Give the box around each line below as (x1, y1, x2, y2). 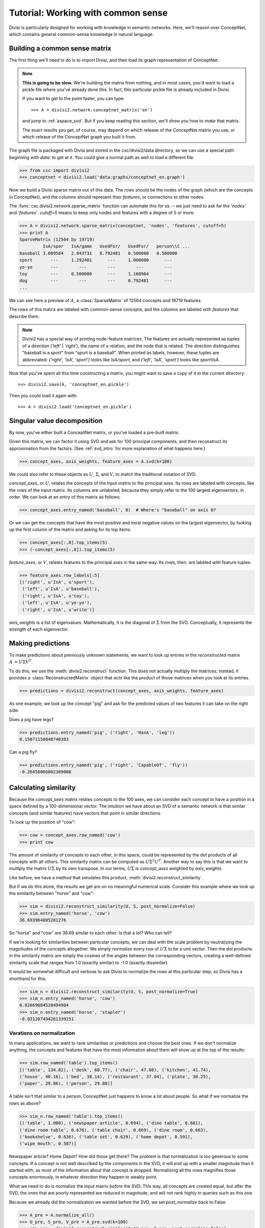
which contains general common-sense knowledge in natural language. (9, 31, 154, 37)
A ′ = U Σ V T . (9, 658, 33, 665)
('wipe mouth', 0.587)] (19, 1141, 77, 1146)
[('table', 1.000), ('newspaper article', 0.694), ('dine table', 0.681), (19, 1120, 204, 1126)
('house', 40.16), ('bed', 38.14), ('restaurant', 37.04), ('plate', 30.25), (19, 1074, 211, 1079)
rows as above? (9, 1100, 41, 1106)
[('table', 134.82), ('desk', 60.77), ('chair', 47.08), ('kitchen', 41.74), (19, 1067, 211, 1073)
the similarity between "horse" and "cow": (9, 891, 94, 896)
